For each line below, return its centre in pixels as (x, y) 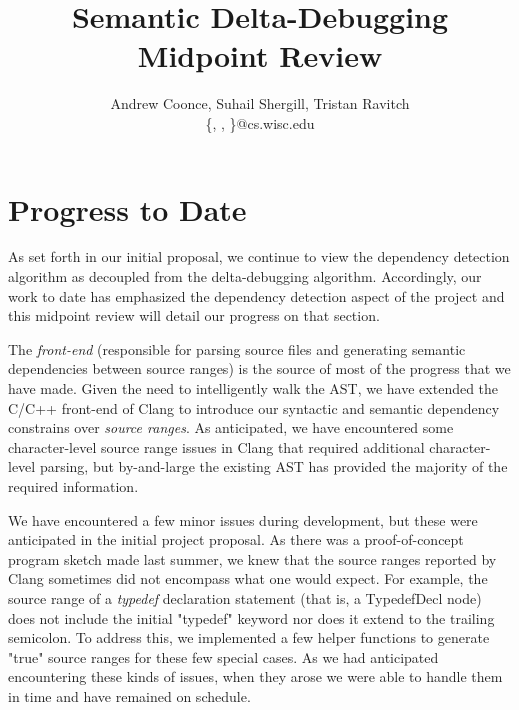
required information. (73, 485)
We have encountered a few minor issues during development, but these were (243, 519)
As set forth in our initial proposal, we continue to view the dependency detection (259, 256)
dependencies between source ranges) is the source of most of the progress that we (259, 368)
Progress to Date (127, 208)
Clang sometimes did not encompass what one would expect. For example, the (248, 578)
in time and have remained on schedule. (129, 695)
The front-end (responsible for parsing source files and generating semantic (237, 348)
